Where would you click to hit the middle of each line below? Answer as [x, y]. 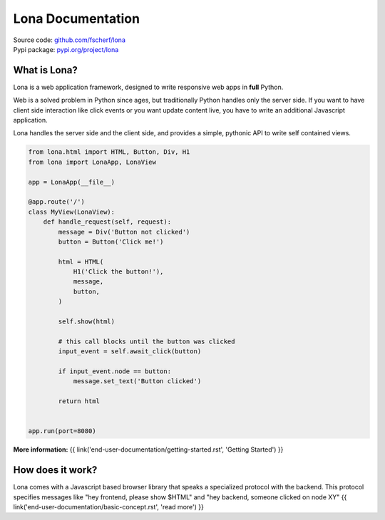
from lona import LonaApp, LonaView [92, 162]
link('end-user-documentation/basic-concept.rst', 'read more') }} [109, 507]
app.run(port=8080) [62, 431]
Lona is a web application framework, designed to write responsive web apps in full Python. [148, 87]
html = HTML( [81, 261]
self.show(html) [87, 322]
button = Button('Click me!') [111, 241]
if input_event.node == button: [114, 371]
